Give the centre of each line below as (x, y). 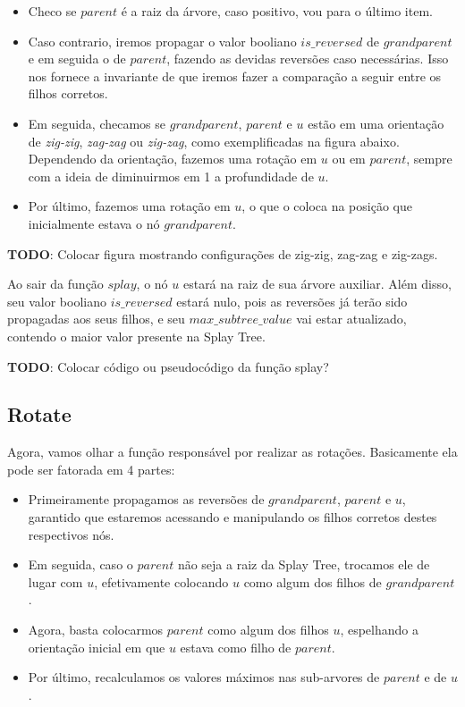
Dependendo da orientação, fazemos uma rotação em (173, 159)
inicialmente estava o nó (94, 223)
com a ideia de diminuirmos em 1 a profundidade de (171, 176)
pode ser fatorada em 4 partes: (91, 469)
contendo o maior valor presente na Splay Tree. (136, 336)
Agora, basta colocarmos (96, 630)
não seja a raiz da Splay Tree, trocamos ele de (304, 564)
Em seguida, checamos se (97, 123)
